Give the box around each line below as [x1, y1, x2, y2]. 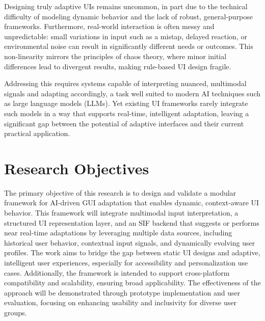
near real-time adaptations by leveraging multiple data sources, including [4, 227, 232, 238]
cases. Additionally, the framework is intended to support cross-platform [4, 267, 230, 278]
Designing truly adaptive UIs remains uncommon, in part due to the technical [4, 1, 248, 11]
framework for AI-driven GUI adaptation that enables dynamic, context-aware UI [4, 197, 259, 208]
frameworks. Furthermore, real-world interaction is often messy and [4, 21, 215, 32]
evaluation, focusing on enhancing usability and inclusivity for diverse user [4, 297, 236, 308]
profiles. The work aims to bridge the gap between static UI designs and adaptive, [4, 247, 260, 258]
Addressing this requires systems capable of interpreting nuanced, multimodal [4, 78, 247, 89]
